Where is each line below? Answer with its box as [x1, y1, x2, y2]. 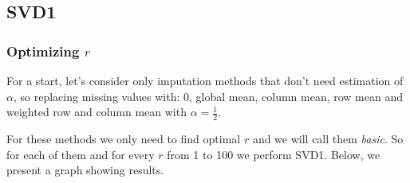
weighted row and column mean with [6, 103, 187, 120]
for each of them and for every [6, 146, 155, 162]
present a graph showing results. [6, 162, 164, 178]
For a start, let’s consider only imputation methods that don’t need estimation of [6, 72, 404, 88]
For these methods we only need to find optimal [6, 130, 241, 147]
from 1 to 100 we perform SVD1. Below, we [167, 146, 380, 162]
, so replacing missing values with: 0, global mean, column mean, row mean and [13, 88, 403, 104]
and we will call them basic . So [252, 130, 404, 147]
